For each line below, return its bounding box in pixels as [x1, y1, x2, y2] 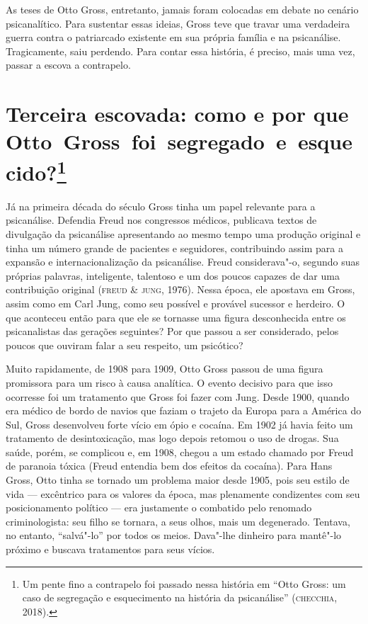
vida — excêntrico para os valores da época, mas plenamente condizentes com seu [6, 486, 360, 501]
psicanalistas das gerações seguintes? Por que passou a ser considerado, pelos [6, 324, 339, 339]
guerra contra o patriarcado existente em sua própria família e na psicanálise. [6, 30, 341, 45]
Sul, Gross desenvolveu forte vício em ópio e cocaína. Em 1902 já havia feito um [6, 416, 353, 431]
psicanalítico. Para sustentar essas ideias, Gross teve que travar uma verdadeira [6, 16, 350, 30]
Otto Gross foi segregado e [6, 127, 287, 156]
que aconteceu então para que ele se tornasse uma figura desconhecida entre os [6, 310, 346, 324]
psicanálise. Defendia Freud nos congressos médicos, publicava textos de [6, 212, 317, 227]
